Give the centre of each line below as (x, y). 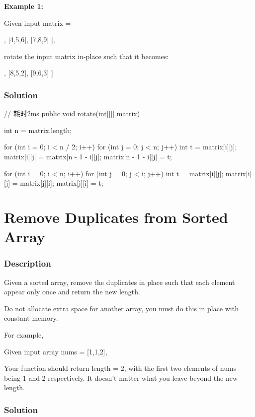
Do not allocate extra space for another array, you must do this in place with (121, 308)
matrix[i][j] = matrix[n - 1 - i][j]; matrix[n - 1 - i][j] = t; (88, 156)
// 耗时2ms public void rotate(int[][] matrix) (72, 113)
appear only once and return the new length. (72, 292)
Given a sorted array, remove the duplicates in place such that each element (120, 282)
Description (28, 263)
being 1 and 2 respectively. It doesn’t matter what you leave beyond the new (121, 378)
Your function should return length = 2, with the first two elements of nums (120, 368)
